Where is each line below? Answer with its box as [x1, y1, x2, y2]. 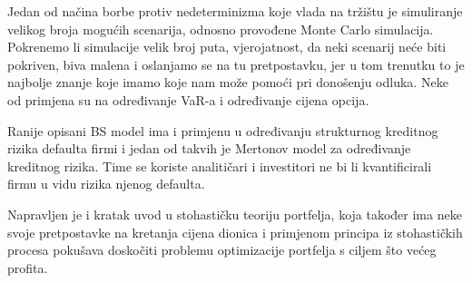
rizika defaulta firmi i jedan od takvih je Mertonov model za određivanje [7, 139, 411, 158]
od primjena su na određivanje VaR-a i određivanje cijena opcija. [7, 90, 369, 109]
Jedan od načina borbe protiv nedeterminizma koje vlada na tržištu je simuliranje [7, 2, 463, 20]
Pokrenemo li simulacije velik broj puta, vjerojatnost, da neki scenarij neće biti [7, 37, 447, 56]
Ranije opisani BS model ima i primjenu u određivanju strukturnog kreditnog [7, 121, 438, 140]
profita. [7, 258, 48, 277]
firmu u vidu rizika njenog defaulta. [7, 174, 205, 193]
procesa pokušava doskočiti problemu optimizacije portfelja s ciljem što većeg [7, 240, 437, 259]
